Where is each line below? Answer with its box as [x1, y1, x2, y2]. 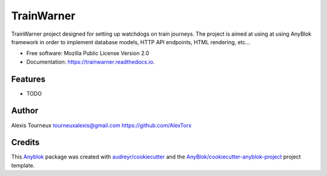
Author [11, 106, 39, 116]
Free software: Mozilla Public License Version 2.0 [26, 50, 150, 57]
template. [11, 161, 35, 169]
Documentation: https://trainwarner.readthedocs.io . [26, 58, 155, 65]
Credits [11, 137, 40, 148]
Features [11, 74, 45, 84]
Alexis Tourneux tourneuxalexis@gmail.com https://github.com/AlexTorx [11, 122, 192, 129]
